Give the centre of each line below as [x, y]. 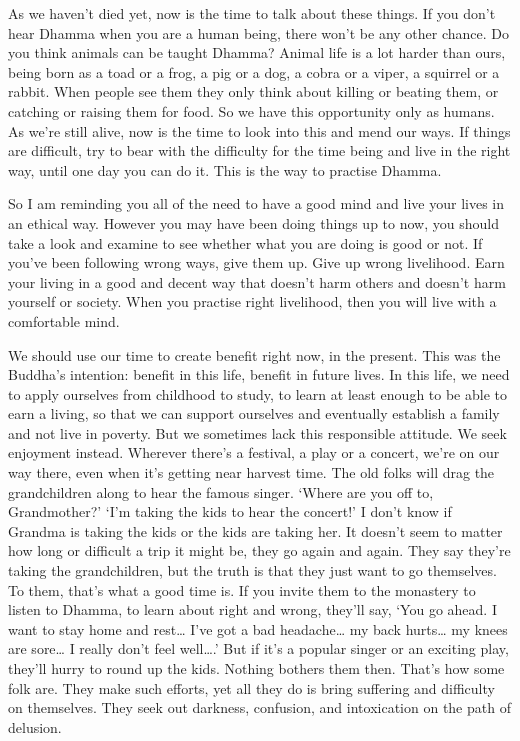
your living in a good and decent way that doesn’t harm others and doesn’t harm [257, 281]
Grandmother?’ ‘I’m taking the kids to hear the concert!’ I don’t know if [230, 511]
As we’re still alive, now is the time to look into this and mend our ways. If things [259, 130]
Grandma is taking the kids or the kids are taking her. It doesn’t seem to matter [255, 530]
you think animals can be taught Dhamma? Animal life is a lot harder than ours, [257, 52]
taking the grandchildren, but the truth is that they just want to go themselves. [252, 570]
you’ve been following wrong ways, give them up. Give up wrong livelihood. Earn [256, 262]
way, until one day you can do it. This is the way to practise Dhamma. [225, 169]
